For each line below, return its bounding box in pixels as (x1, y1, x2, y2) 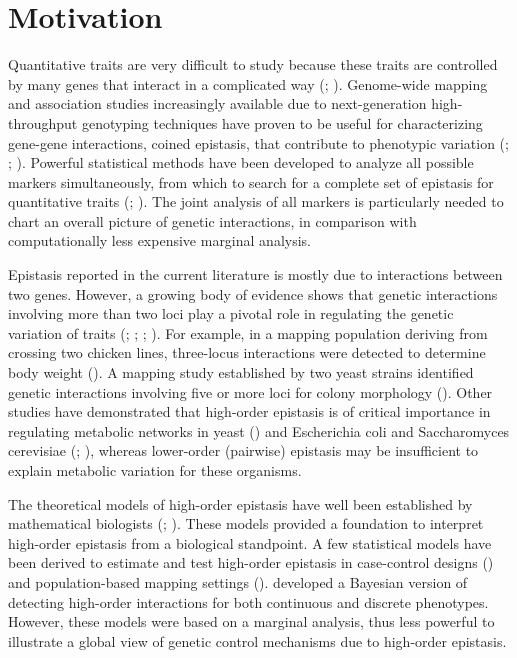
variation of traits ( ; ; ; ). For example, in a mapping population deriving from (8, 322, 488, 343)
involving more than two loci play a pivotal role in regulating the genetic (8, 303, 454, 324)
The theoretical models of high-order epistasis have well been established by (8, 493, 473, 514)
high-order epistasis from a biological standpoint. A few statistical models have (8, 532, 492, 553)
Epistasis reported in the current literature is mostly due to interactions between (8, 264, 503, 285)
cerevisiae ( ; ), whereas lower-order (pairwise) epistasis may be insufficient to (8, 440, 479, 461)
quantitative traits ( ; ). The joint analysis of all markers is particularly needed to (8, 191, 504, 212)
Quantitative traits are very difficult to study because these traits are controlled (8, 54, 498, 75)
